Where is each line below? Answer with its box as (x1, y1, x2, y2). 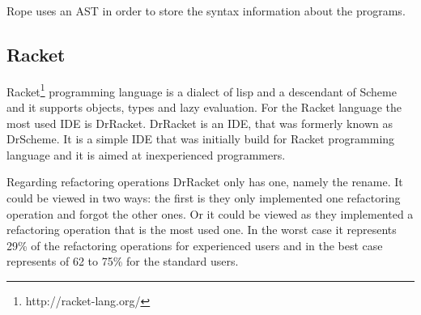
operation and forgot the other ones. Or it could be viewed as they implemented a (6, 205, 414, 222)
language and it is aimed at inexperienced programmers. (6, 146, 286, 163)
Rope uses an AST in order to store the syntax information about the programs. (6, 2, 406, 19)
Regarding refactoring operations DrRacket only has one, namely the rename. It (6, 173, 403, 190)
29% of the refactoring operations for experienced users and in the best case (6, 236, 383, 253)
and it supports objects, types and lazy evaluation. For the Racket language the (6, 99, 402, 116)
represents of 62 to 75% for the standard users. (6, 253, 239, 270)
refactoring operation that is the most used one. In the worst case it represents (6, 221, 397, 238)
